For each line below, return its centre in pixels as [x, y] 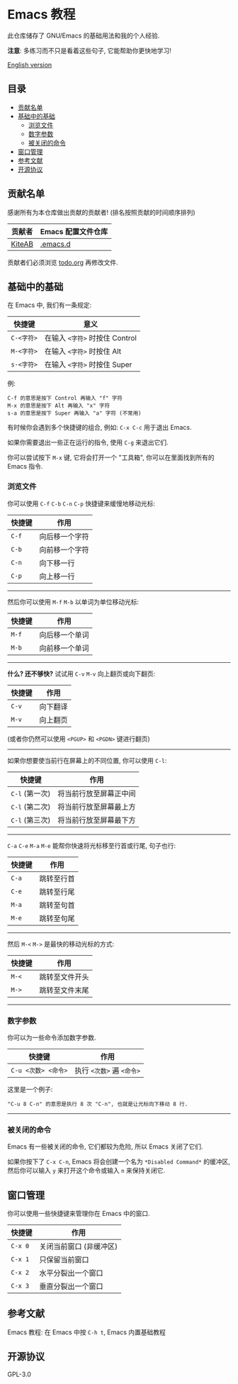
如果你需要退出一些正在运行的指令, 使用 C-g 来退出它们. [88, 442]
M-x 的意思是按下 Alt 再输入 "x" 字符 [59, 406]
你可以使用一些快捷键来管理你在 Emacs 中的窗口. [79, 1214]
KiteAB [22, 244]
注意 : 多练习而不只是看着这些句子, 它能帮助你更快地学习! [89, 50]
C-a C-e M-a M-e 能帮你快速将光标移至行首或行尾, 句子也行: [91, 845]
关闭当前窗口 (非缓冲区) [79, 1246]
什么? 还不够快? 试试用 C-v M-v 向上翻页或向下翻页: [81, 674]
